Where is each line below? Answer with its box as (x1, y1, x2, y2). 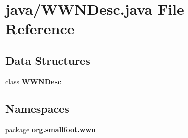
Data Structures (5, 52, 90, 68)
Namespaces (5, 100, 69, 116)
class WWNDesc (5, 76, 61, 86)
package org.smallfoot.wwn (5, 124, 96, 134)
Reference (5, 18, 75, 39)
